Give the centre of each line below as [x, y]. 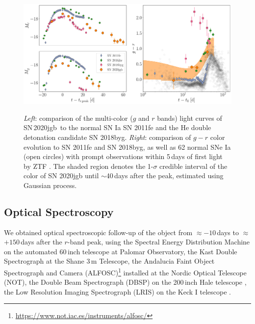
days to [228, 232]
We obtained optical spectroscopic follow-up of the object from [98, 232]
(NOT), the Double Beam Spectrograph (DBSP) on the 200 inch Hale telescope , [125, 282]
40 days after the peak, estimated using [165, 175]
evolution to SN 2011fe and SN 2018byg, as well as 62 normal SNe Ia [127, 147]
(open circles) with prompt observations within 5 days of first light [123, 156]
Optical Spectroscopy [59, 211]
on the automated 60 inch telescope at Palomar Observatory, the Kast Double [121, 251]
